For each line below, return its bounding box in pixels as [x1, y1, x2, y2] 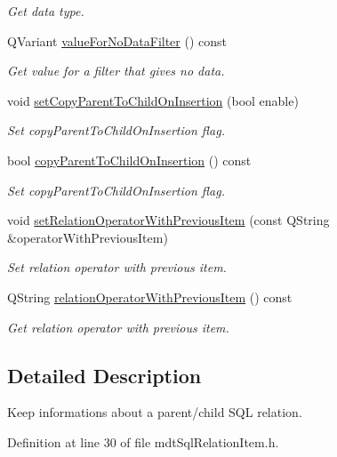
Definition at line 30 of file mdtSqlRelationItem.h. [7, 432, 279, 451]
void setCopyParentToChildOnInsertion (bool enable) [7, 91, 299, 109]
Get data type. [7, 2, 84, 20]
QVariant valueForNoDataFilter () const [7, 31, 227, 50]
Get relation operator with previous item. [7, 317, 229, 336]
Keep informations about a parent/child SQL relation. [7, 403, 302, 421]
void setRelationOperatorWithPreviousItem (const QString [7, 211, 330, 229]
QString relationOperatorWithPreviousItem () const [7, 287, 293, 306]
